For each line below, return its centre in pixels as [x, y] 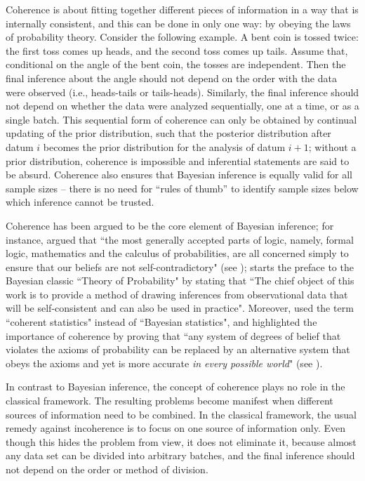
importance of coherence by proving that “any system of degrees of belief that [173, 335]
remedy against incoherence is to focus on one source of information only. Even [176, 428]
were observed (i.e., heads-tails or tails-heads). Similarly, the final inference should [182, 92]
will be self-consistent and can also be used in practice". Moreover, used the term [180, 308]
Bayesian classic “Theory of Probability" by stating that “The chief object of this [180, 281]
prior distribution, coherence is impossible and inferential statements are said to [178, 160]
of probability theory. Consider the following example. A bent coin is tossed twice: [182, 37]
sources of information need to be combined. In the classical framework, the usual [181, 414]
